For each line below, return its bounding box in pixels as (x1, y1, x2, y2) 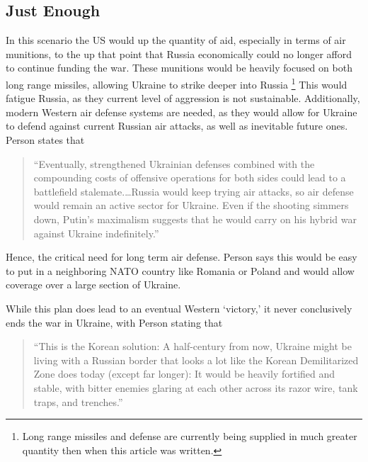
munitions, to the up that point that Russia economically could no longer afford (6, 46, 352, 61)
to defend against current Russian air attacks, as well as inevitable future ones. (6, 118, 348, 133)
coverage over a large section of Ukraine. (6, 277, 181, 292)
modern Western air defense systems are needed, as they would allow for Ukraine (6, 104, 357, 119)
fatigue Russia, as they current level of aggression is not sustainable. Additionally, (6, 91, 360, 106)
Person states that (6, 133, 85, 147)
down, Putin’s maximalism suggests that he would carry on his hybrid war (33, 211, 357, 226)
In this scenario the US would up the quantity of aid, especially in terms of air (6, 33, 346, 47)
